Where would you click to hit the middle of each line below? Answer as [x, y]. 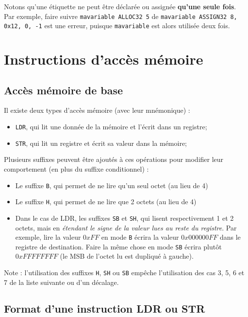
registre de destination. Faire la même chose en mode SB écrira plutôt [118, 246]
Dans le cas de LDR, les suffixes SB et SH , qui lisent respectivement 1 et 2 [124, 218]
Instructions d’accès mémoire [104, 59]
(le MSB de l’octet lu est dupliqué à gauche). [127, 256]
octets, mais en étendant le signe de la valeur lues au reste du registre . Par [126, 227]
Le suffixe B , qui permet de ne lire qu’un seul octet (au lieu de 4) [112, 185]
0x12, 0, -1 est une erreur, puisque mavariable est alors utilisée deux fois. [117, 26]
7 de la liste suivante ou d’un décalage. [61, 282]
